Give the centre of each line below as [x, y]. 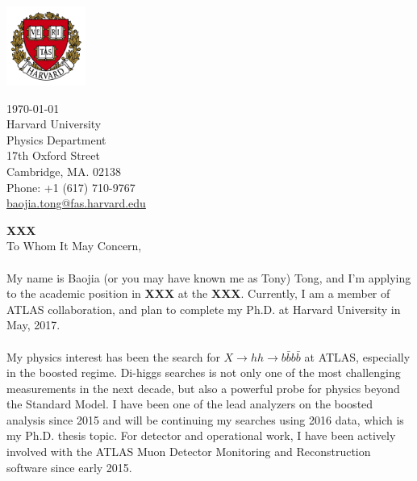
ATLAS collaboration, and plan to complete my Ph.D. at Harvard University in [204, 309]
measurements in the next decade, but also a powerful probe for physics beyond [203, 388]
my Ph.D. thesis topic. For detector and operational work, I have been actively [201, 435]
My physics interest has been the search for [113, 356]
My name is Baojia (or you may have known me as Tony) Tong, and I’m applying [209, 277]
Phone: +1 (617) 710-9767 [71, 187]
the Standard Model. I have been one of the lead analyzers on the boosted [190, 404]
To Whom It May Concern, [74, 246]
